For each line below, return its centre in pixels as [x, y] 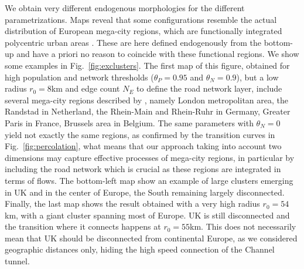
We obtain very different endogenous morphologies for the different [125, 8]
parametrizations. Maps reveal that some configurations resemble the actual [141, 19]
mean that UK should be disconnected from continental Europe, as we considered [151, 238]
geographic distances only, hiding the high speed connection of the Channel [140, 249]
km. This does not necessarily [243, 226]
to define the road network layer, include [209, 88]
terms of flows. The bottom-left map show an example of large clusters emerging [149, 180]
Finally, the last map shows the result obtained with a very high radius [132, 204]
